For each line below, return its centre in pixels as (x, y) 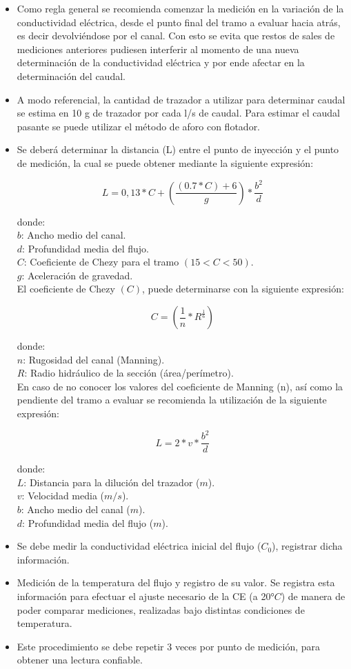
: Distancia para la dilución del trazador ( (112, 482)
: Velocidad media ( (63, 496)
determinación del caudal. (71, 76)
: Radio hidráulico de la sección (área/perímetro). (129, 373)
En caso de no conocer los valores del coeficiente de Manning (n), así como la (180, 386)
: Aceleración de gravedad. (77, 275)
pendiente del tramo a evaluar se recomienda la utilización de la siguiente (172, 400)
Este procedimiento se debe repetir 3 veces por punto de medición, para (169, 646)
